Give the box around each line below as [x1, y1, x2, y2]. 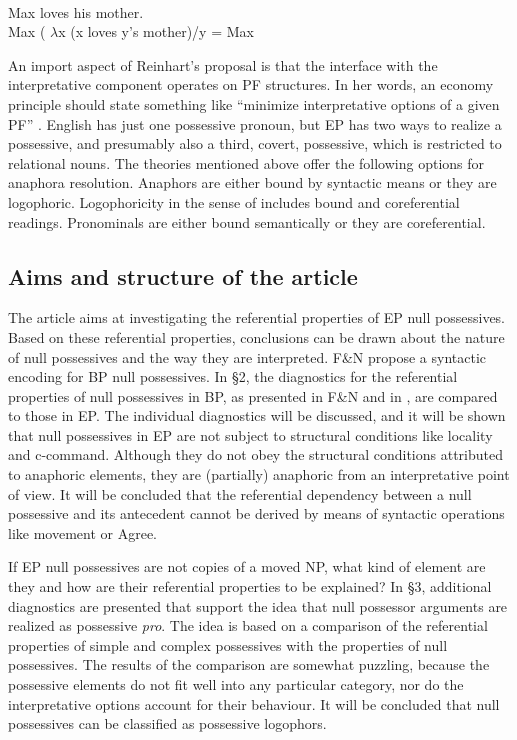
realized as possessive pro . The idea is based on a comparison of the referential [8, 615, 488, 636]
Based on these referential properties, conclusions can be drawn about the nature [8, 326, 505, 347]
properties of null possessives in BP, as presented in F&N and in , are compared [8, 385, 498, 406]
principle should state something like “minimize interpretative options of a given [8, 93, 500, 114]
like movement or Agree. [8, 522, 157, 543]
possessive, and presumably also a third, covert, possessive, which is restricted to [8, 133, 502, 154]
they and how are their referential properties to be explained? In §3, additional [8, 576, 492, 597]
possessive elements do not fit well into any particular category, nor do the [8, 674, 464, 695]
